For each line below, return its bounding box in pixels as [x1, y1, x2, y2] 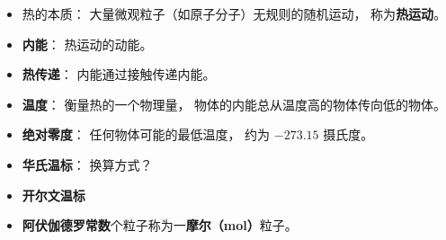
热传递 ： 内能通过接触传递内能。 [22, 65, 216, 84]
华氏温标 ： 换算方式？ [22, 155, 153, 173]
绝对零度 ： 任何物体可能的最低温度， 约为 [22, 125, 271, 144]
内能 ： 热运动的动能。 [22, 34, 153, 53]
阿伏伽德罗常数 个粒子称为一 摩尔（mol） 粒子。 [22, 216, 298, 235]
